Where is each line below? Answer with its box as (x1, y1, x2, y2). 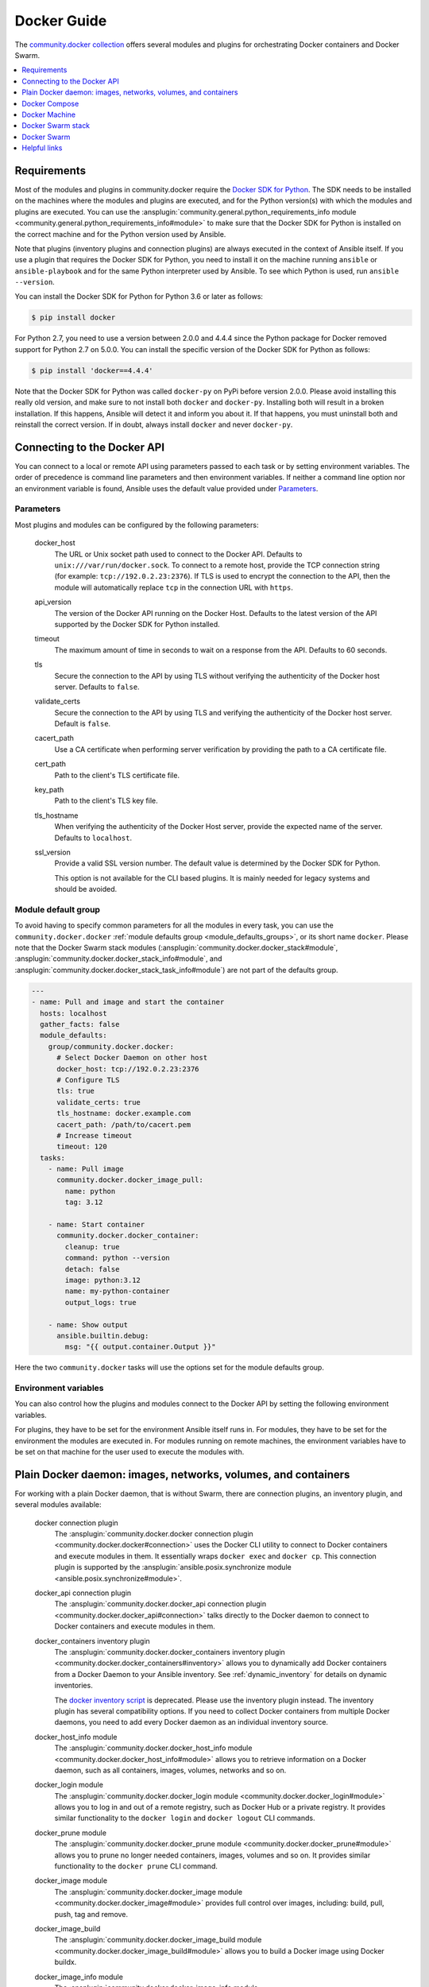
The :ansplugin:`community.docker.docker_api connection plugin (54, 1599, 267, 1609)
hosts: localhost (40, 1009, 107, 1017)
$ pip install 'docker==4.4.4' (31, 366, 154, 375)
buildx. (54, 1958, 77, 1967)
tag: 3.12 (64, 1198, 103, 1207)
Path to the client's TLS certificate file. (54, 770, 180, 780)
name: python (64, 1187, 116, 1195)
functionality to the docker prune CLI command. (54, 1861, 218, 1871)
